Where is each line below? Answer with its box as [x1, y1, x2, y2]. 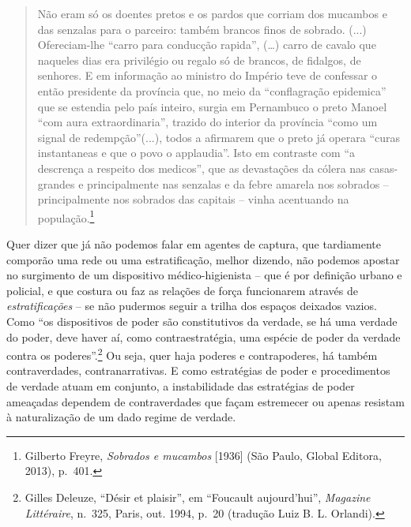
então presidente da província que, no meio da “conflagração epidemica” [37, 82, 386, 99]
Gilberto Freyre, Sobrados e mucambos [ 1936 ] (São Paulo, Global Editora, [25, 447, 382, 463]
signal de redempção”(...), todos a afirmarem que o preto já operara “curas [37, 129, 401, 145]
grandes [37, 175, 75, 192]
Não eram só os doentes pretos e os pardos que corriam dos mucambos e [37, 6, 387, 21]
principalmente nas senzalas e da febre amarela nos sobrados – [87, 175, 389, 192]
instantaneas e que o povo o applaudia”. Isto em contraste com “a [37, 144, 356, 161]
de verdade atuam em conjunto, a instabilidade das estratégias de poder [6, 377, 355, 394]
